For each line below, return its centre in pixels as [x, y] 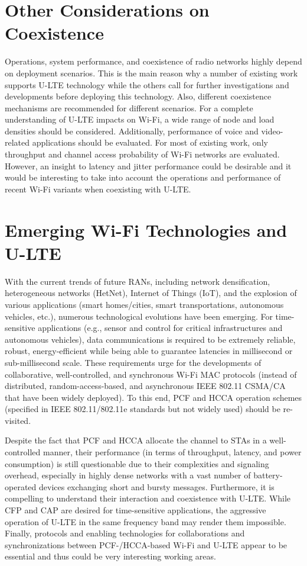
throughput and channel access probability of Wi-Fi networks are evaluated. [142, 154]
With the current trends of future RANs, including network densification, [138, 281]
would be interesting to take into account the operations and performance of [143, 177]
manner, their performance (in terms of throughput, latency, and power [172, 452]
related [17, 142]
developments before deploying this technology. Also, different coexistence [138, 96]
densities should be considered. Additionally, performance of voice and [132, 131]
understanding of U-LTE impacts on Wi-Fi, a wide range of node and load [140, 119]
